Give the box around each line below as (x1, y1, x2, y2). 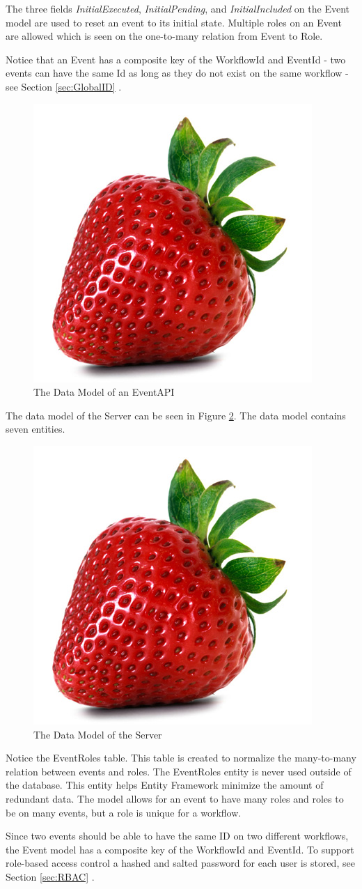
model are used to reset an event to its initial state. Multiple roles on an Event (6, 15, 342, 29)
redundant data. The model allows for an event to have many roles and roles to (6, 791, 344, 805)
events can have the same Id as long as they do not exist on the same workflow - (6, 65, 349, 80)
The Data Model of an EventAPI (33, 385, 175, 399)
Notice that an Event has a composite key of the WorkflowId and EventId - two (6, 52, 346, 66)
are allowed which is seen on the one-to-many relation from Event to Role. (6, 29, 323, 43)
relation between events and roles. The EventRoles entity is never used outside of (6, 764, 352, 778)
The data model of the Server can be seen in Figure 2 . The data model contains (6, 408, 346, 422)
